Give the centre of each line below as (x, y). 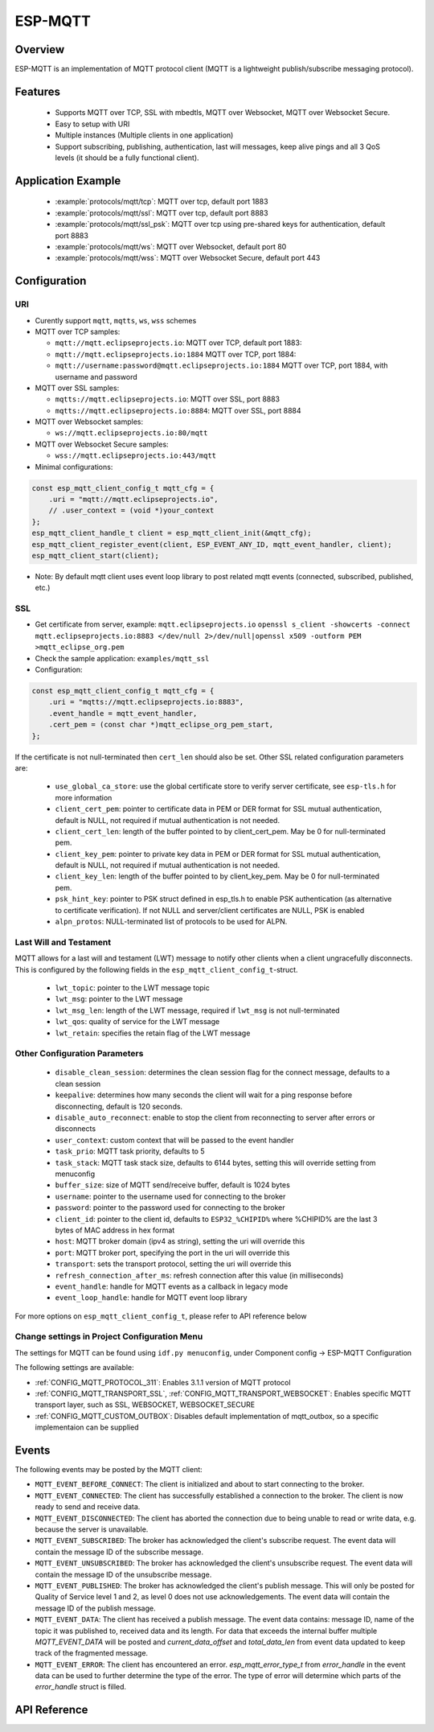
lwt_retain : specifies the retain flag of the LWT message (153, 1033)
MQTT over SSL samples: (77, 388)
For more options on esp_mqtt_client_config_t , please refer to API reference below (161, 1316)
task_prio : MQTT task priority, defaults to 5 (130, 1151)
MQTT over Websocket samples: (89, 422)
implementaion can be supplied (87, 1427)
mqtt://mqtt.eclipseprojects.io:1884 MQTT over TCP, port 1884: (176, 354)
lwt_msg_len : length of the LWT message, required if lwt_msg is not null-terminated (198, 1010)
